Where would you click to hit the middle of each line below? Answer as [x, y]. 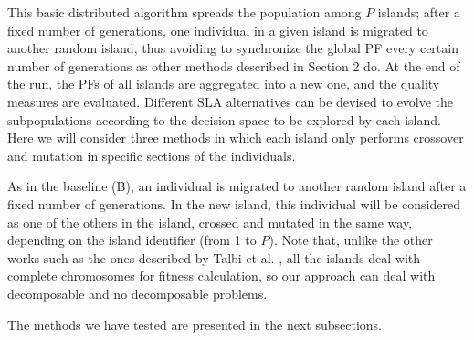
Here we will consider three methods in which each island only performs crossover [236, 138]
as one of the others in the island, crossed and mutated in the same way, [210, 222]
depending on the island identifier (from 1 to [132, 240]
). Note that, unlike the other [351, 240]
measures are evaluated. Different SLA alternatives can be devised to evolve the [231, 101]
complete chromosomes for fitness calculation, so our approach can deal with [221, 276]
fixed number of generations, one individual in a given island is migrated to [218, 30]
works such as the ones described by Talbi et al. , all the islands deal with [214, 257]
